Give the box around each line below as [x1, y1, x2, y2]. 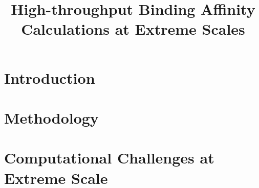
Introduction [4, 67, 95, 88]
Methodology [4, 107, 99, 128]
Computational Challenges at [4, 147, 214, 168]
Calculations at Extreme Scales [21, 18, 245, 39]
